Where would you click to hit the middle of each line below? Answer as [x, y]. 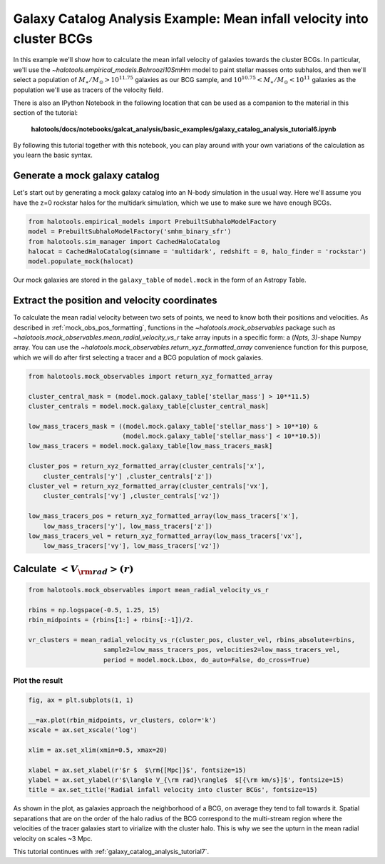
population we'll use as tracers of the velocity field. [88, 90]
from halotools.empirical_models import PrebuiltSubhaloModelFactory [152, 222]
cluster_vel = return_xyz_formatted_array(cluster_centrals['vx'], [149, 486]
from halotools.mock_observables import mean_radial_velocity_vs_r [149, 590]
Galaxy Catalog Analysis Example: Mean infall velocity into [191, 19]
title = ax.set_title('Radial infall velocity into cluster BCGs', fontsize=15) [173, 790]
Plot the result [38, 681]
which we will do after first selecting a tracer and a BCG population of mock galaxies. [138, 357]
